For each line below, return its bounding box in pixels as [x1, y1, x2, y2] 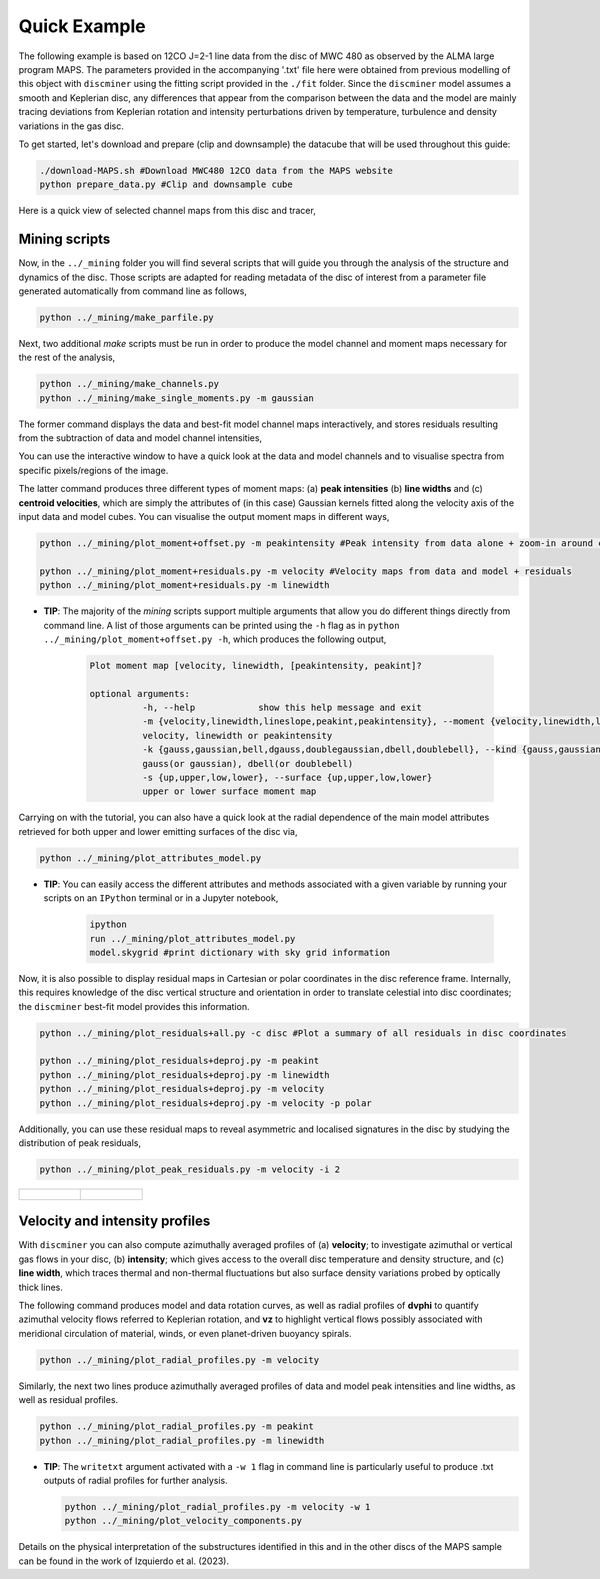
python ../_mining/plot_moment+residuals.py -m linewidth [39, 580, 330, 591]
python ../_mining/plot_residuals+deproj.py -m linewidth [39, 1069, 330, 1080]
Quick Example [18, 15, 147, 37]
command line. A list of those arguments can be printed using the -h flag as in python [43, 619, 400, 631]
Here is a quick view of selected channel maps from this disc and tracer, [18, 205, 317, 217]
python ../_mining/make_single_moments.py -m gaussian [39, 392, 314, 404]
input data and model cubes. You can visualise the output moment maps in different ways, [18, 511, 390, 522]
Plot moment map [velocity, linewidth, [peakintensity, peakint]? [89, 660, 422, 671]
